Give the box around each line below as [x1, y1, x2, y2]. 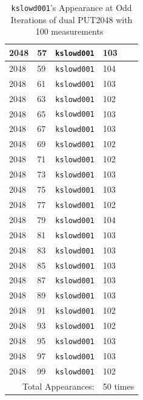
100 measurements [35, 25, 104, 38]
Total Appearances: [22, 379, 95, 392]
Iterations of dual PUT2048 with [10, 13, 133, 26]
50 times [102, 379, 135, 392]
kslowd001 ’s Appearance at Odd [11, 1, 132, 13]
